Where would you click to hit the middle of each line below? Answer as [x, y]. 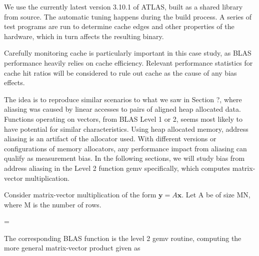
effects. [14, 82]
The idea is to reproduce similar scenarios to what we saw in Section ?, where [123, 99]
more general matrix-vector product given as [72, 248]
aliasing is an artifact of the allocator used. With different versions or [110, 139]
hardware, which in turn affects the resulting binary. [84, 36]
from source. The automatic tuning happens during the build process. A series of [128, 16]
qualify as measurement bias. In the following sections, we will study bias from [124, 158]
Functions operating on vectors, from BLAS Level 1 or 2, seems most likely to [123, 118]
